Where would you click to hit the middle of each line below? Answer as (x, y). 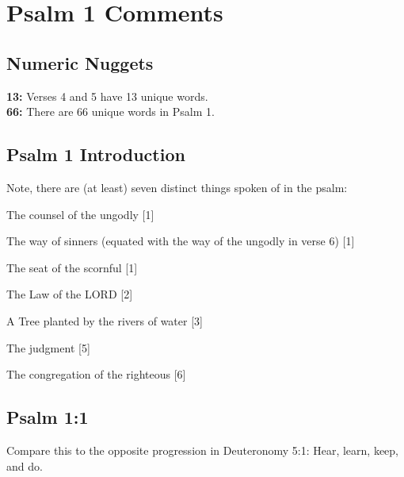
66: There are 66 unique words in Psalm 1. (111, 112)
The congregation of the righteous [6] (96, 374)
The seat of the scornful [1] (72, 267)
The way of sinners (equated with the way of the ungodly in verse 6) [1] (181, 241)
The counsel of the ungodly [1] (80, 214)
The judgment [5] (48, 347)
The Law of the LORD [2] (70, 294)
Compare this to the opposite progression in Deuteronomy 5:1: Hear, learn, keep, (203, 450)
